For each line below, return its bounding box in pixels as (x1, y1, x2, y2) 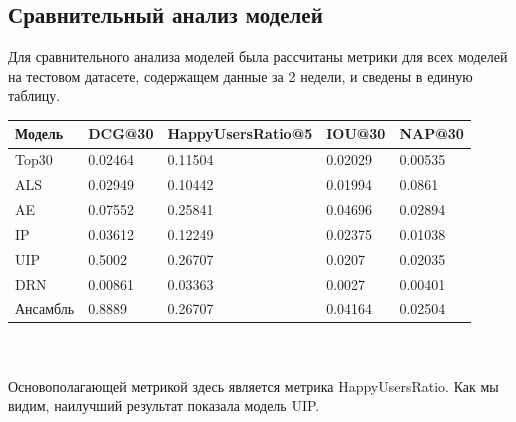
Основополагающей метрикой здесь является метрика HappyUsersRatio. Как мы (8, 375, 499, 396)
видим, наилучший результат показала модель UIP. (8, 395, 320, 416)
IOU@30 (326, 123, 386, 144)
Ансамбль (15, 298, 75, 319)
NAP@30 (399, 123, 464, 144)
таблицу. (8, 85, 61, 106)
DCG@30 (88, 123, 154, 144)
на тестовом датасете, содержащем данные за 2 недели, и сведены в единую (8, 65, 473, 86)
